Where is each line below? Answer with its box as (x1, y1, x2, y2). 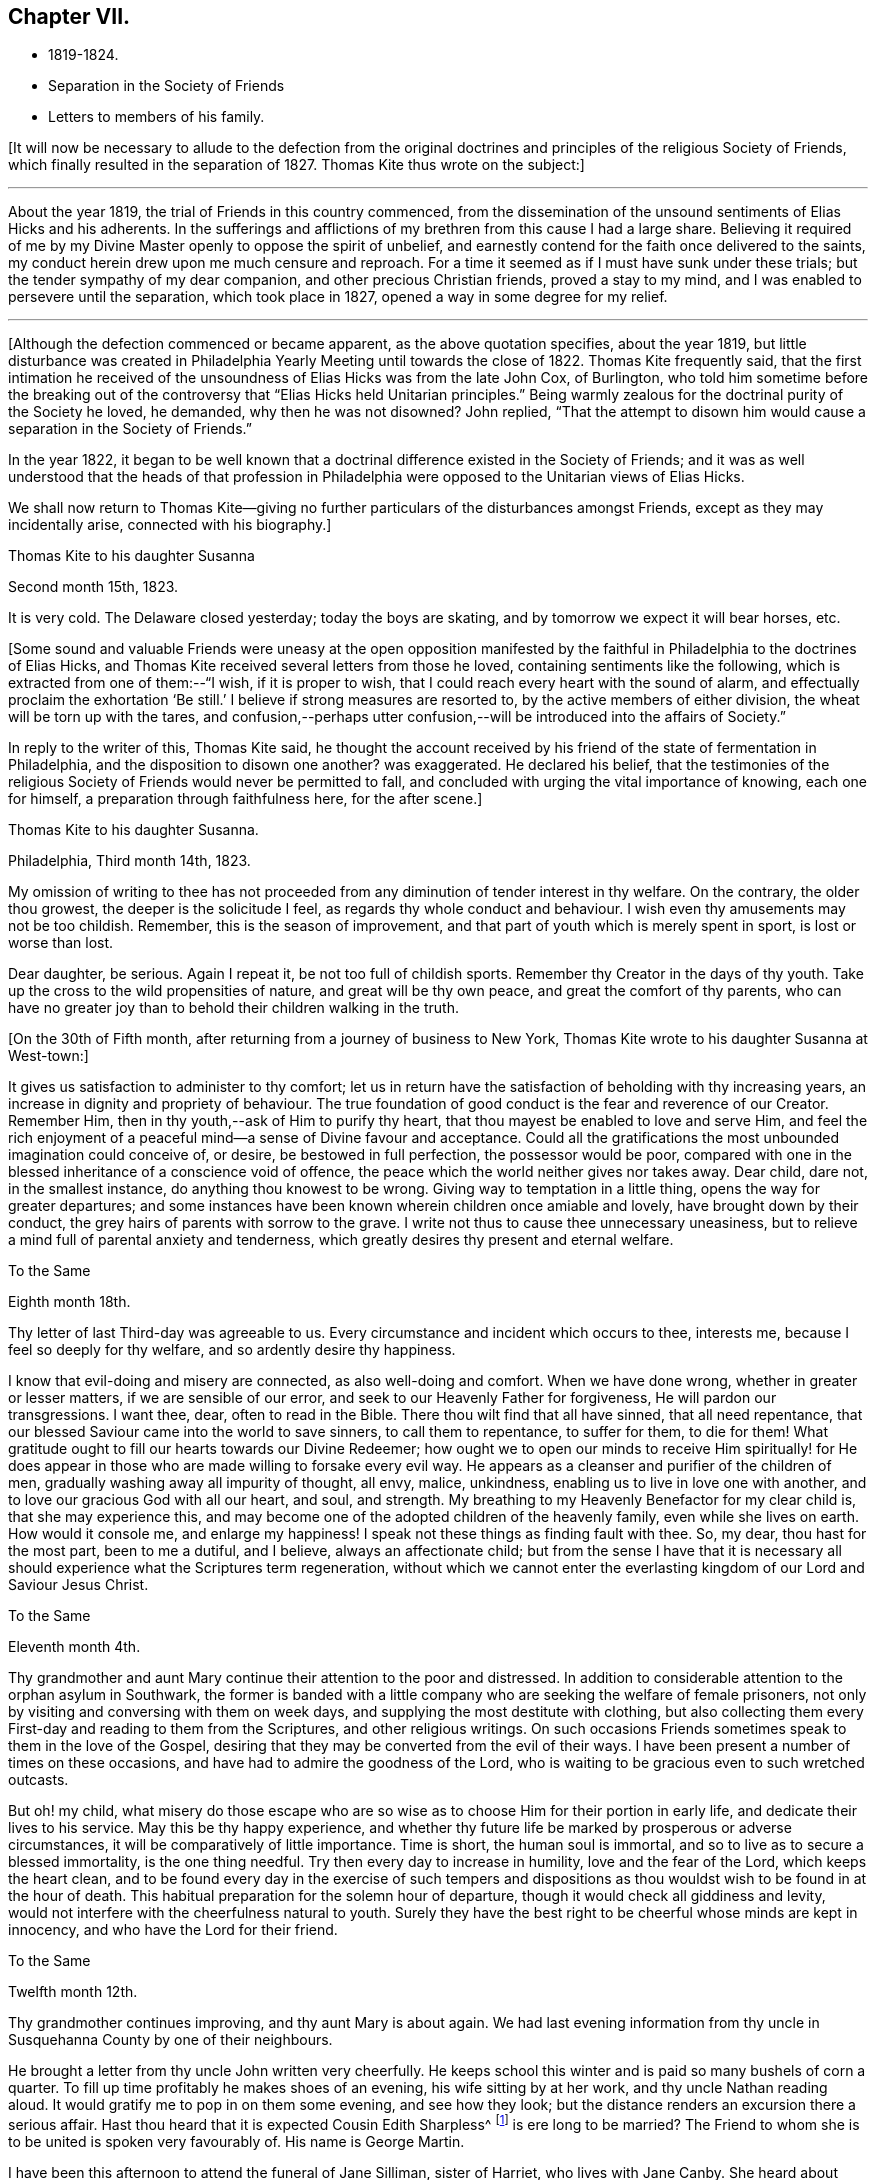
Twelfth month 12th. (8, 1983, 138, 2001)
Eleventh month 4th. (8, 1638, 141, 1656)
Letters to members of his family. (48, 108, 265, 126)
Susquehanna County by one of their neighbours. (8, 2031, 333, 2049)
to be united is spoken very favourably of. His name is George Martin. (8, 2133, 465, 2151)
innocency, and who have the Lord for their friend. (8, 1921, 338, 1939)
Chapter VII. (8, 4, 131, 29)
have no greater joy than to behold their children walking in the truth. (8, 999, 459, 1017)
